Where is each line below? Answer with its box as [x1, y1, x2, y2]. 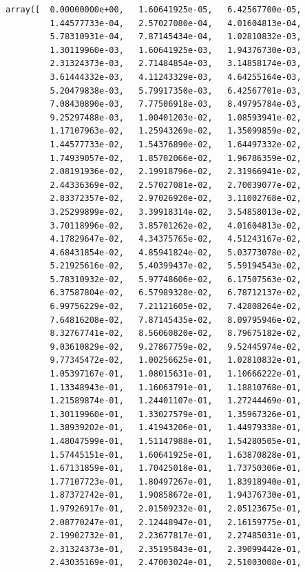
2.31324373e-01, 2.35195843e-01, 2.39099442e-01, [50, 544, 302, 554]
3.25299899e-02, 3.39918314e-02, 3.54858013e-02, [50, 206, 302, 217]
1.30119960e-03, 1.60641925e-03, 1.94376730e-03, [50, 45, 302, 55]
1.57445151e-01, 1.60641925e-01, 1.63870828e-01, [50, 449, 302, 460]
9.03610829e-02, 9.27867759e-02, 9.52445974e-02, [50, 341, 302, 352]
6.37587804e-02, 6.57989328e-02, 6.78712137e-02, [50, 288, 302, 298]
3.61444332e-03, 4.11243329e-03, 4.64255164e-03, [50, 72, 302, 82]
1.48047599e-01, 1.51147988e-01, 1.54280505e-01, [50, 436, 302, 446]
